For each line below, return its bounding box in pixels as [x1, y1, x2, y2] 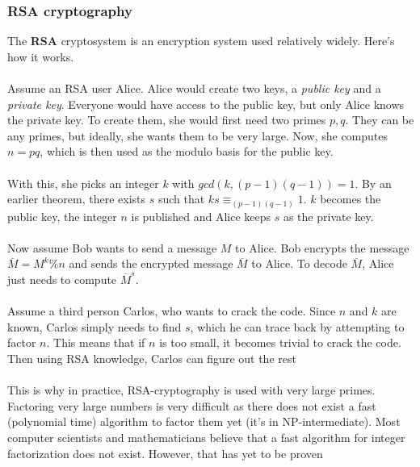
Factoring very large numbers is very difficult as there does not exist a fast [7, 397, 376, 414]
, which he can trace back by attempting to [190, 318, 405, 335]
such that [157, 190, 205, 207]
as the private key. [283, 207, 374, 224]
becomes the [320, 190, 381, 207]
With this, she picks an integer [7, 174, 159, 191]
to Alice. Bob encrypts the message [235, 239, 409, 256]
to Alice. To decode [251, 255, 347, 272]
